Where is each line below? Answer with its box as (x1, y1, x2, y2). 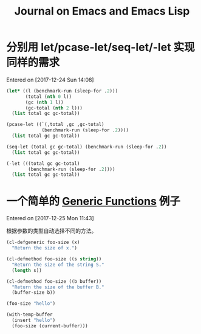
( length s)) (12, 267, 43, 273)
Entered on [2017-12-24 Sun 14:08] (6, 76, 94, 83)
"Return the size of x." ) (12, 245, 78, 251)
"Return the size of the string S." (12, 262, 104, 268)
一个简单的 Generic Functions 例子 (6, 194, 181, 208)
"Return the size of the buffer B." (12, 284, 104, 290)
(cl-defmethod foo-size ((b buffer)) (6, 278, 102, 284)
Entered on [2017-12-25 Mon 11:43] (6, 215, 94, 222)
